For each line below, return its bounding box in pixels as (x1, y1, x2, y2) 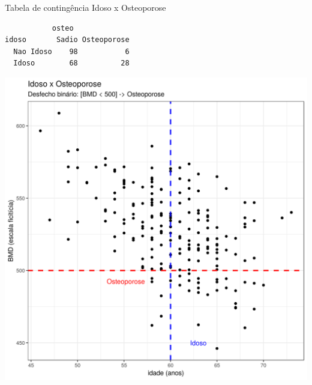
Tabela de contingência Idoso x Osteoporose (5, 1, 166, 13)
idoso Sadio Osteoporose (5, 35, 130, 44)
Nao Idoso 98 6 (13, 47, 130, 56)
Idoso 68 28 (13, 59, 130, 68)
